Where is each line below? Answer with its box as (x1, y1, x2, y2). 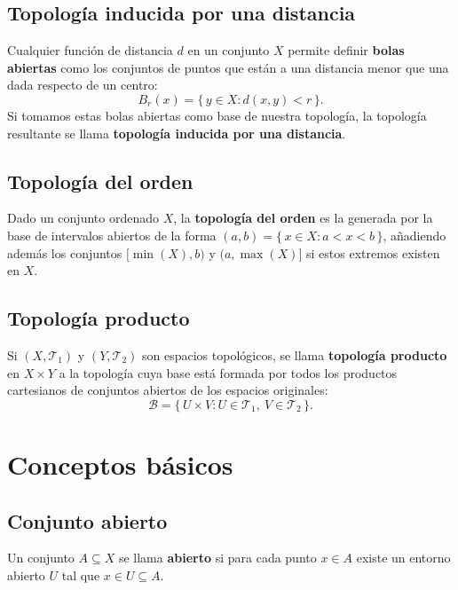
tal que (61, 565, 100, 584)
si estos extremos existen (306, 243, 440, 262)
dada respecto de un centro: (7, 75, 158, 94)
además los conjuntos (7, 243, 122, 262)
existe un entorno (356, 548, 451, 567)
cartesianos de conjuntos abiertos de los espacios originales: (7, 381, 328, 399)
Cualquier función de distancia (7, 41, 173, 59)
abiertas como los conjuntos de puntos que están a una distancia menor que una (7, 58, 449, 76)
